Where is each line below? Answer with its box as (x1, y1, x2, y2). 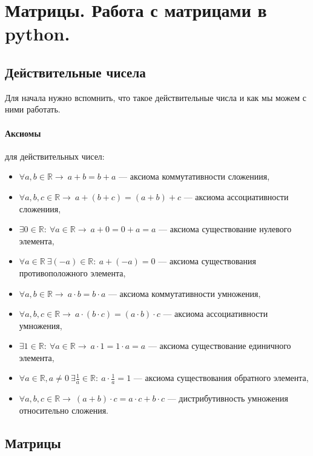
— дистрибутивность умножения (167, 392, 288, 405)
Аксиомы (5, 126, 41, 139)
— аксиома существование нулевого (159, 223, 292, 235)
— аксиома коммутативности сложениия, (119, 170, 270, 183)
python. (5, 21, 70, 46)
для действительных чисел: (5, 149, 105, 162)
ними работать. (5, 103, 61, 116)
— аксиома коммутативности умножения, (108, 287, 261, 299)
